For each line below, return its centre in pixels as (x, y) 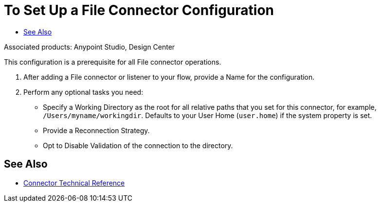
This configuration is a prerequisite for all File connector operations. (113, 62)
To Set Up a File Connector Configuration (139, 10)
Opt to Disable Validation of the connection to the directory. (138, 145)
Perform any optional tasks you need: (83, 92)
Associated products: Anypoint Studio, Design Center (90, 47)
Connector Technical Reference (74, 183)
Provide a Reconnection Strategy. (96, 130)
